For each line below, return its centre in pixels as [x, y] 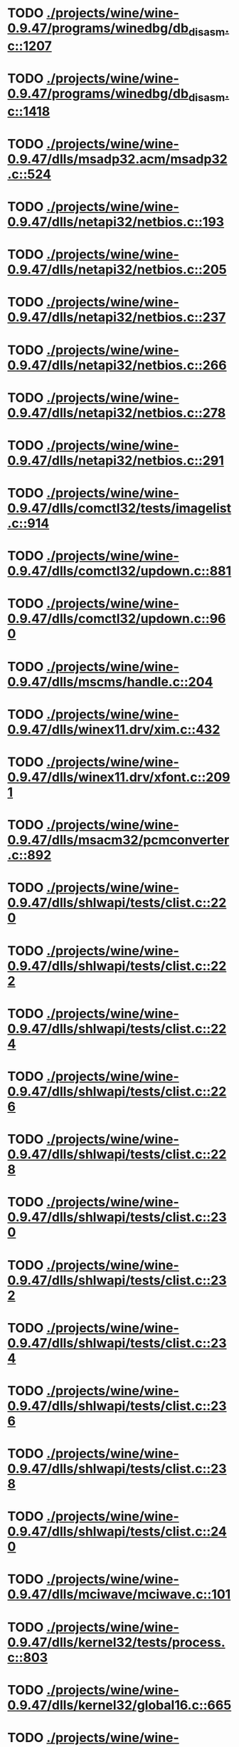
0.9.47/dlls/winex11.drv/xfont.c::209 [119, 777]
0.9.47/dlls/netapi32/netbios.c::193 [116, 222]
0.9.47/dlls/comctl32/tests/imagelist [119, 508]
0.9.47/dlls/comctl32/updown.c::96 [117, 619]
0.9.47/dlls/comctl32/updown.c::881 [119, 571]
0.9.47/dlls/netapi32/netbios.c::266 [117, 365]
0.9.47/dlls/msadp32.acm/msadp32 [117, 159]
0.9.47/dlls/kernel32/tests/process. [116, 1642]
